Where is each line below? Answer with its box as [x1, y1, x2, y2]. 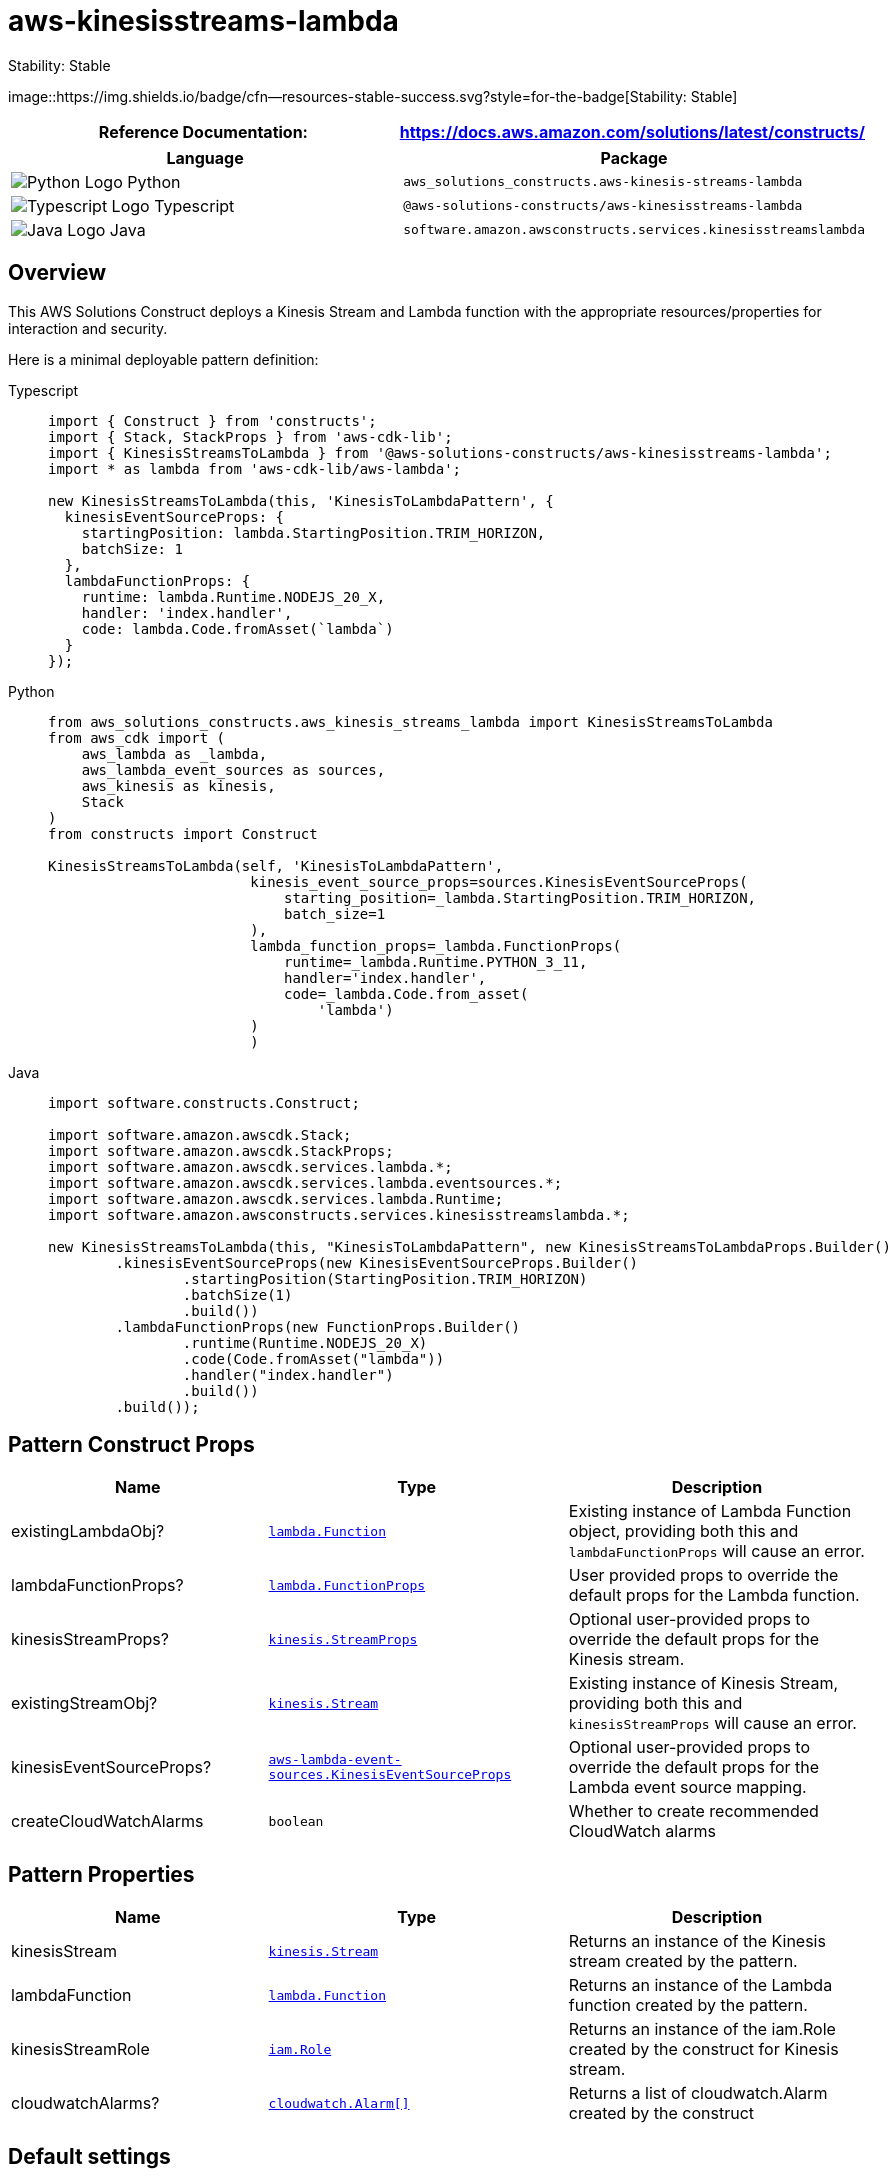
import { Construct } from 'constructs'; [48, 412, 377, 429]
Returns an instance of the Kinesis [568, 1931, 826, 1952]
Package [600, 147, 668, 168]
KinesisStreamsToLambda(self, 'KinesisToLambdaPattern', [48, 857, 504, 874]
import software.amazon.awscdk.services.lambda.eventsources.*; [48, 1174, 563, 1191]
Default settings [8, 2143, 171, 2169]
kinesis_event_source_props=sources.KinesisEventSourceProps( [250, 873, 748, 890]
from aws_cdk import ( [48, 729, 226, 746]
